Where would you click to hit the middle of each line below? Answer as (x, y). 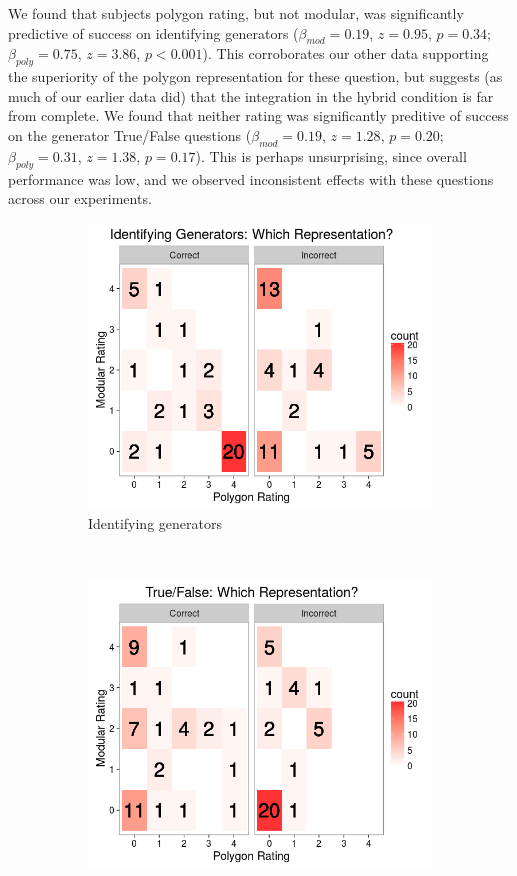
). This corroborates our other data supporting (345, 53)
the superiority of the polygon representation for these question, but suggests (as (255, 76)
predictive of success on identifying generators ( (153, 32)
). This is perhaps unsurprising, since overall (331, 155)
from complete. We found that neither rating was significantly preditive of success (258, 115)
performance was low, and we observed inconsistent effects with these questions (251, 178)
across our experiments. (80, 198)
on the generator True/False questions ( (130, 134)
